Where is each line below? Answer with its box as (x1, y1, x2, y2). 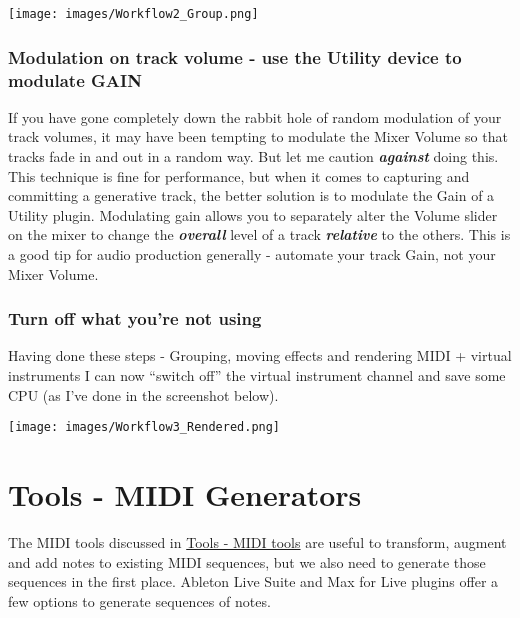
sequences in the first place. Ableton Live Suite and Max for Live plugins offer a (8, 571, 499, 592)
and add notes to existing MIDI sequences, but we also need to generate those (8, 551, 486, 572)
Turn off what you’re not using (8, 306, 262, 331)
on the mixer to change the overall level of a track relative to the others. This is (8, 224, 511, 245)
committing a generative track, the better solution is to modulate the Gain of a (8, 185, 495, 206)
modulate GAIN (8, 67, 142, 92)
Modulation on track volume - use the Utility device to (8, 44, 462, 69)
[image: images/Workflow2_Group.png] (8, 7, 259, 21)
